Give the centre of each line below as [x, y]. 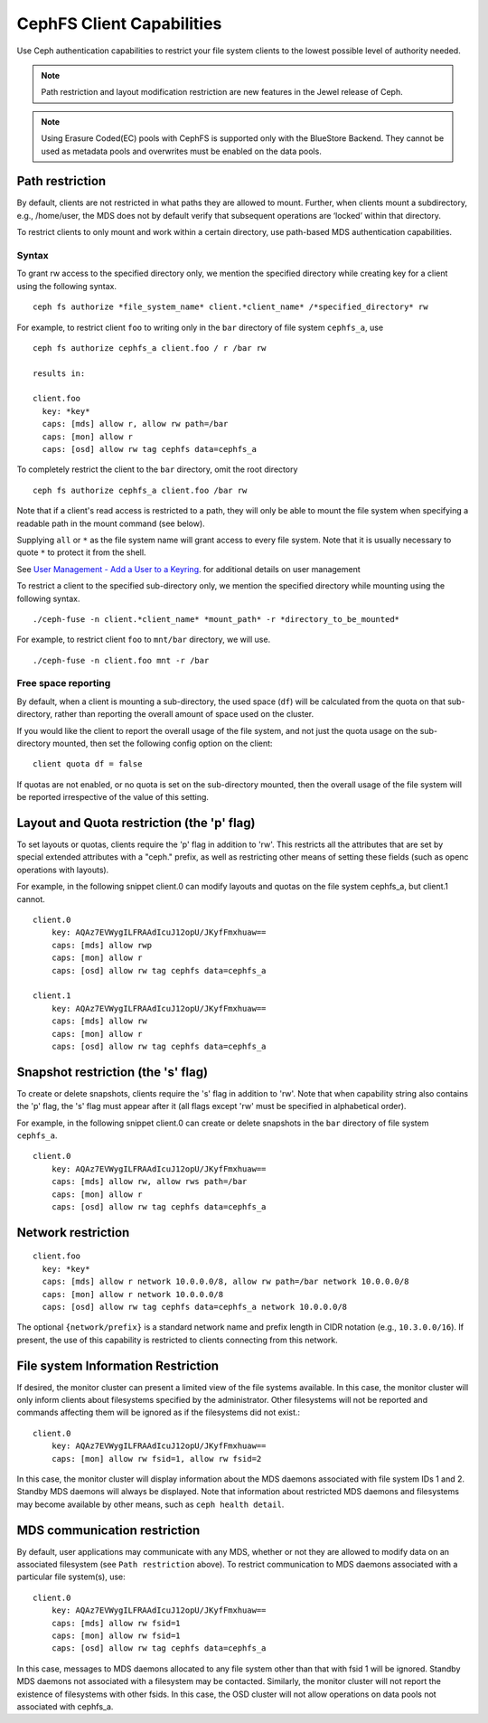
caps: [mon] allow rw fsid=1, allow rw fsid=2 [156, 1459]
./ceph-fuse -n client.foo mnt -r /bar [121, 660]
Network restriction [73, 1233]
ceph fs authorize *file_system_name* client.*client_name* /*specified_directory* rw [230, 307]
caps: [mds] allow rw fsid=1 [116, 1623]
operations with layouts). [63, 870]
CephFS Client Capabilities [119, 24]
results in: [59, 373]
